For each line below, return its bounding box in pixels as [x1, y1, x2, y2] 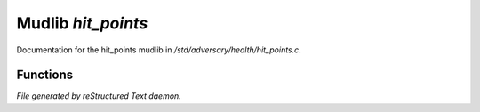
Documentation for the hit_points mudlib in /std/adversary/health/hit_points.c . [16, 44, 301, 55]
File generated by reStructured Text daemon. [16, 91, 181, 101]
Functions [16, 68, 74, 83]
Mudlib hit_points [16, 13, 148, 33]
